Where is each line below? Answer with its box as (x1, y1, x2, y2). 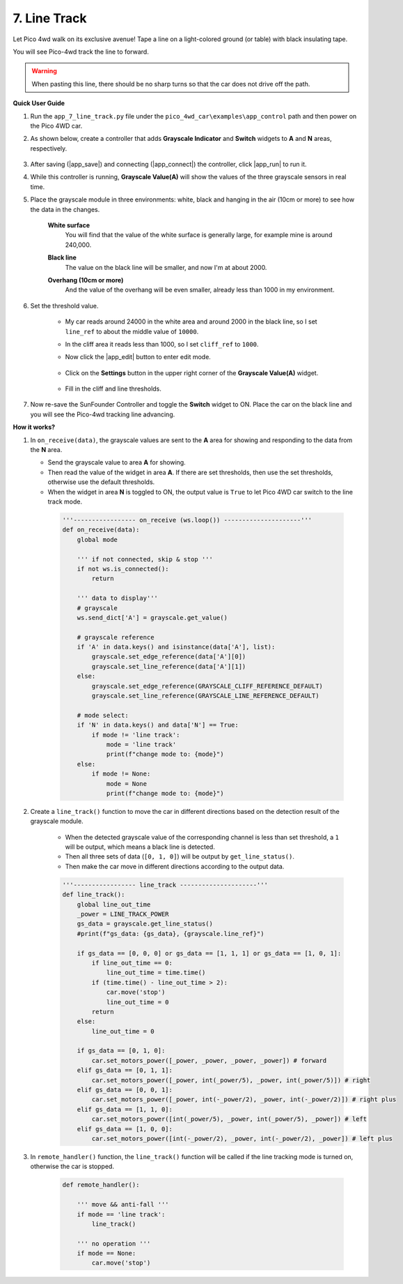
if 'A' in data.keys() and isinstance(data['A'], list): (77, 643, 276, 651)
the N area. (30, 446, 63, 454)
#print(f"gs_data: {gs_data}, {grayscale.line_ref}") (77, 930, 264, 937)
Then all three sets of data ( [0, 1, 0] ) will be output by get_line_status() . (65, 852, 295, 861)
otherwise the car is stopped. (30, 1162, 115, 1171)
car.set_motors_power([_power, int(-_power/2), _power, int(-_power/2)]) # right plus (91, 1096, 397, 1103)
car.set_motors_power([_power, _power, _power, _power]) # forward (91, 1057, 327, 1064)
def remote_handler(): (62, 1181, 140, 1189)
